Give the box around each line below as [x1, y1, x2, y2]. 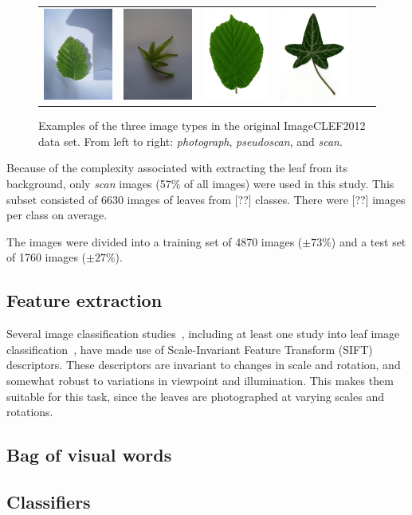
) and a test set [331, 233, 406, 250]
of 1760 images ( [6, 249, 87, 265]
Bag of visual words [6, 442, 172, 467]
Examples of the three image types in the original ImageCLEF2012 [38, 117, 366, 134]
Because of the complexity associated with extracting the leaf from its [6, 159, 347, 176]
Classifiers [6, 489, 91, 513]
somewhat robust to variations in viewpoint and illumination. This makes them [6, 372, 394, 388]
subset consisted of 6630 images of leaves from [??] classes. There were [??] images [6, 191, 406, 207]
